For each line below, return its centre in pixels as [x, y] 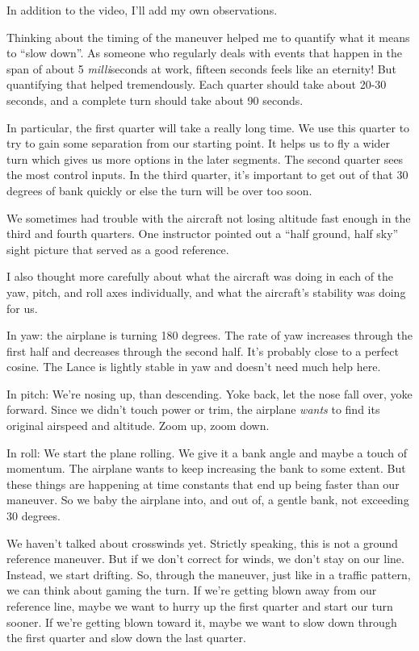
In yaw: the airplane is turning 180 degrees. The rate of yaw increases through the [209, 335]
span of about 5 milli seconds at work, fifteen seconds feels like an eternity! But [201, 68]
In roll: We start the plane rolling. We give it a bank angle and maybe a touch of [207, 452]
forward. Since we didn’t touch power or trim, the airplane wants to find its [193, 409]
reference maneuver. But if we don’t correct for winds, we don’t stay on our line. [205, 559]
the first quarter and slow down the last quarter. [126, 638]
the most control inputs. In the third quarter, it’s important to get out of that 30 [207, 175]
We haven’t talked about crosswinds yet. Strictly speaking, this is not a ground [202, 542]
